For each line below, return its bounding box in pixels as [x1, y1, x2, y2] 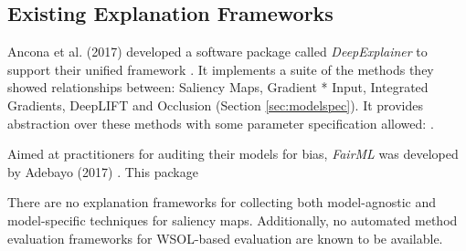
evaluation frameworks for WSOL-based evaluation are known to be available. [7, 228, 443, 247]
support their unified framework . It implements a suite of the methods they [7, 59, 434, 78]
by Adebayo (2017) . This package [7, 162, 198, 181]
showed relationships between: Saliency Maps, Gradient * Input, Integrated [7, 78, 429, 97]
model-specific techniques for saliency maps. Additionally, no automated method [7, 210, 458, 229]
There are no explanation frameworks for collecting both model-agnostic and [7, 193, 436, 212]
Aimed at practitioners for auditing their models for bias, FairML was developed [7, 144, 459, 163]
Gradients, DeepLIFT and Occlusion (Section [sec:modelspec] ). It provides [7, 95, 423, 114]
